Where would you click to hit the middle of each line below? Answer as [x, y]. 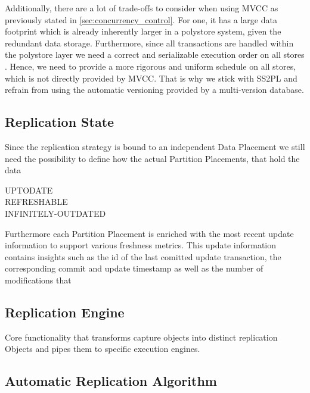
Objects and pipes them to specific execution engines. [103, 349]
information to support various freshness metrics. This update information [141, 245]
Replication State [60, 122]
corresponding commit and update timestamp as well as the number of [134, 268]
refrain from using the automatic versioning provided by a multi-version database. [154, 90]
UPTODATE [29, 190]
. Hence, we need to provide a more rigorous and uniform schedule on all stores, [151, 66]
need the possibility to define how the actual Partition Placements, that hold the [152, 158]
